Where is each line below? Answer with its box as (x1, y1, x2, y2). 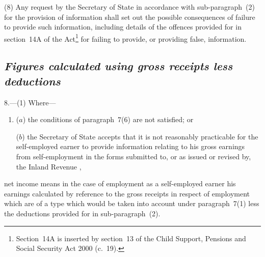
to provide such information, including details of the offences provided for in (4, 21, 242, 32)
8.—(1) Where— (4, 97, 56, 107)
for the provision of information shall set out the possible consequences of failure (4, 11, 255, 22)
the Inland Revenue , (16, 161, 82, 172)
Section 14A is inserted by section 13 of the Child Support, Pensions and (16, 233, 246, 243)
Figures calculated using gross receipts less (4, 58, 233, 74)
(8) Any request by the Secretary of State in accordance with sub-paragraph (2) (4, 2, 255, 12)
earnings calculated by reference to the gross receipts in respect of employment (4, 188, 250, 198)
